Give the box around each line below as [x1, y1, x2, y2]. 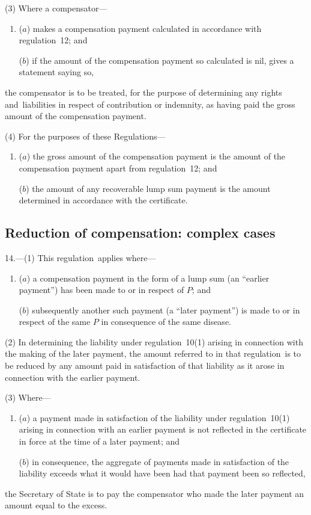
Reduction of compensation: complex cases [5, 223, 276, 242]
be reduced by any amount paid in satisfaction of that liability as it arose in [5, 359, 285, 372]
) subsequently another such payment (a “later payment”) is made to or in [26, 303, 300, 316]
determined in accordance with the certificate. [19, 194, 188, 206]
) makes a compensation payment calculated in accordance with [26, 22, 262, 34]
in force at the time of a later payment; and [19, 435, 180, 448]
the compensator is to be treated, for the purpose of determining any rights [5, 85, 282, 98]
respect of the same [19, 315, 91, 328]
